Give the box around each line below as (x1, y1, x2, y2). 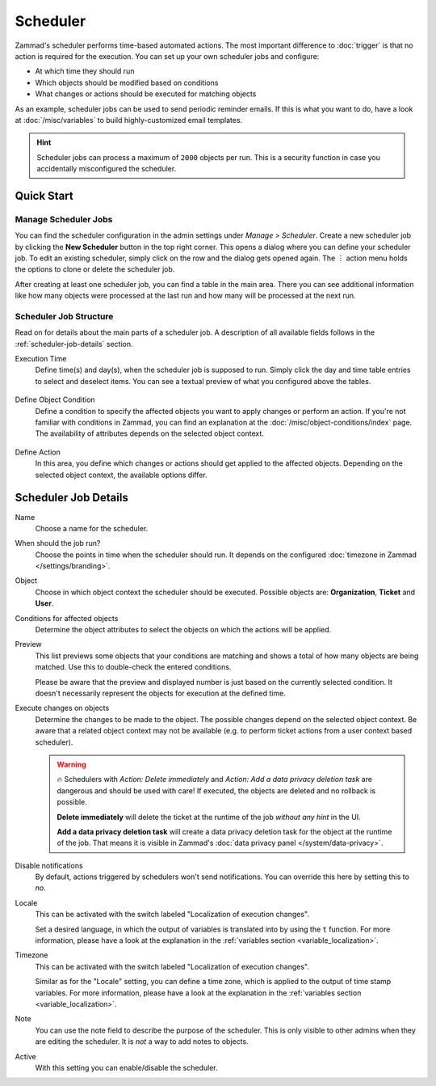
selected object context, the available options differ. (35, 470, 208, 480)
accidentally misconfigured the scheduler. (36, 164, 177, 174)
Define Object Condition (15, 395, 96, 404)
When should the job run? (15, 539, 101, 548)
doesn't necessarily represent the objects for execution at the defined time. (35, 688, 286, 698)
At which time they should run (35, 66, 135, 76)
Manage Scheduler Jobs (15, 213, 113, 225)
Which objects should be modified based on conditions (35, 78, 219, 87)
